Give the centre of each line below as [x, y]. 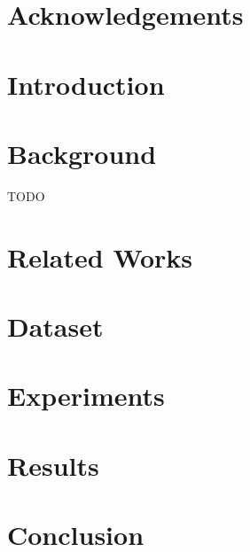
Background [82, 153]
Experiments [86, 396]
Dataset [55, 327]
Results [53, 465]
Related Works [100, 257]
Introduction [86, 84]
